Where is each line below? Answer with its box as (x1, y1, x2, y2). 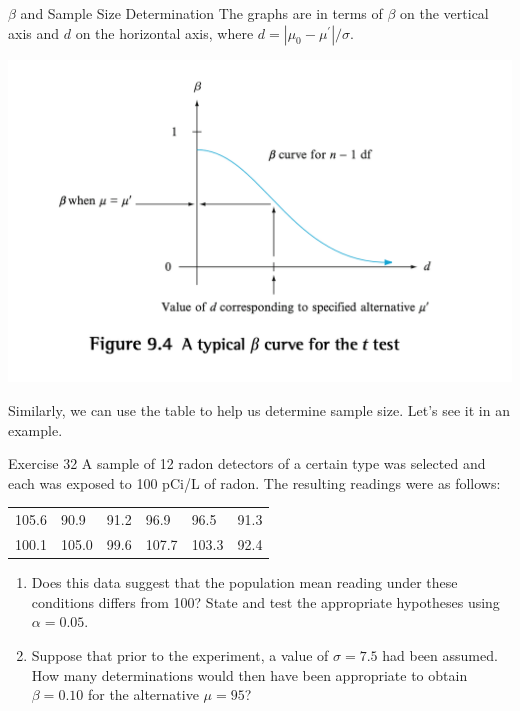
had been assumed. (382, 644, 498, 665)
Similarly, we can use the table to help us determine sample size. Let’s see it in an (8, 400, 510, 421)
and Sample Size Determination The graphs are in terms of (20, 3, 383, 23)
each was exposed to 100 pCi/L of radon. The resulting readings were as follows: (8, 472, 501, 493)
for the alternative (87, 684, 199, 705)
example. (8, 419, 63, 440)
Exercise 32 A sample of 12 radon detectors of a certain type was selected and (8, 453, 486, 474)
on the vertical (400, 3, 489, 23)
